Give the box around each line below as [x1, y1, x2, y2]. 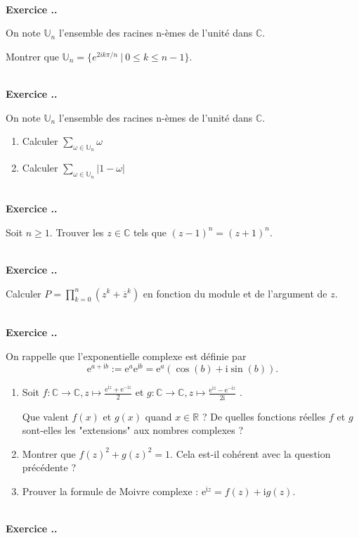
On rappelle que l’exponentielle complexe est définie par [6, 348, 247, 363]
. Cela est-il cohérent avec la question [170, 446, 331, 461]
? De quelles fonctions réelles [202, 409, 326, 423]
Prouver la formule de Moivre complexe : [22, 483, 199, 498]
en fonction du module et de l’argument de [143, 286, 327, 300]
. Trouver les [49, 224, 104, 239]
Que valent [22, 409, 69, 423]
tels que [133, 224, 167, 239]
